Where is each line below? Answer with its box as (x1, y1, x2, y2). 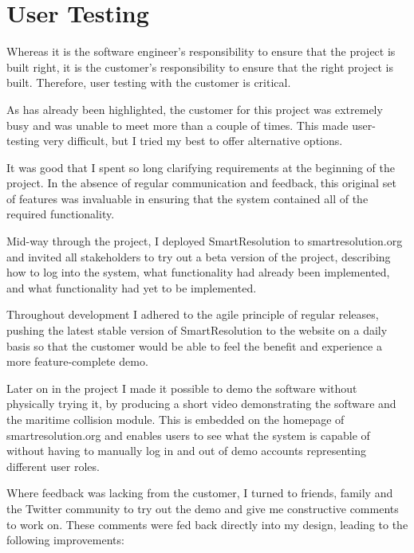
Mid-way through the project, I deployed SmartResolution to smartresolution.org (6, 233, 403, 249)
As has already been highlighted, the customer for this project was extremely (6, 100, 383, 117)
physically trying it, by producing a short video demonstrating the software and (6, 395, 396, 412)
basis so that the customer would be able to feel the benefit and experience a (6, 337, 382, 354)
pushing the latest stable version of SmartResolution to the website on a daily (6, 322, 388, 339)
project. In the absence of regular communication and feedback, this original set (6, 175, 396, 191)
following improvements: (6, 531, 124, 548)
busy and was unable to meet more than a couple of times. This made (6, 116, 349, 133)
